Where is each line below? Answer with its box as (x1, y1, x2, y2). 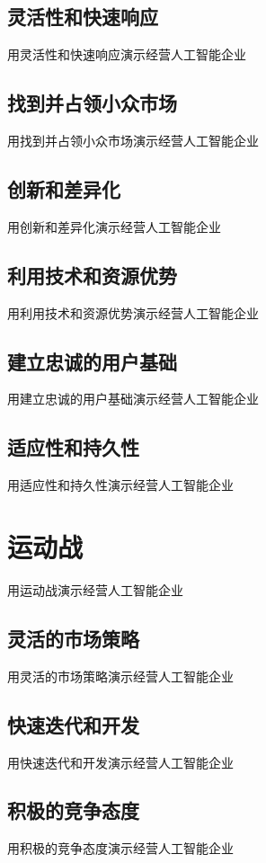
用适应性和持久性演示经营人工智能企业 (7, 476, 234, 494)
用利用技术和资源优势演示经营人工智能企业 (7, 303, 259, 322)
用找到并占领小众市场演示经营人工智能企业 (7, 131, 259, 149)
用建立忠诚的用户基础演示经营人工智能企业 (7, 389, 259, 408)
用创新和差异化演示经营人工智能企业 (7, 217, 221, 236)
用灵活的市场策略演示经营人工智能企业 (7, 666, 234, 685)
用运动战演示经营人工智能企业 (7, 580, 183, 599)
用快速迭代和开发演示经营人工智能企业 (7, 752, 234, 771)
